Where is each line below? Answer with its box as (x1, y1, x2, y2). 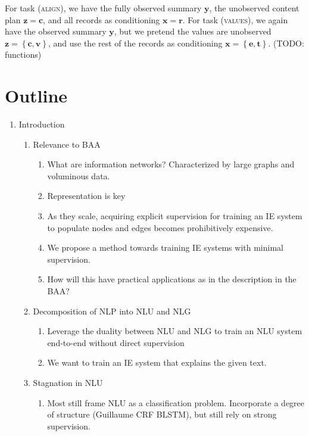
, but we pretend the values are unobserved (114, 25, 271, 38)
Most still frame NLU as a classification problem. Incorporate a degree (47, 396, 305, 409)
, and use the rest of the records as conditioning (48, 36, 223, 49)
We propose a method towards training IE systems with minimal (47, 241, 283, 254)
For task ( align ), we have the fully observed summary (5, 2, 202, 14)
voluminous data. (47, 169, 110, 182)
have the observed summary (5, 25, 107, 38)
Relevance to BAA (33, 138, 101, 150)
